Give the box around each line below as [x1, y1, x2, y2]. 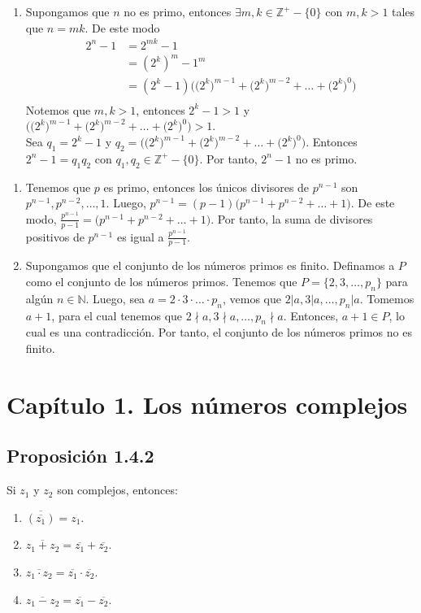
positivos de [25, 228, 85, 245]
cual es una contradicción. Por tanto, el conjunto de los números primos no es [25, 324, 412, 341]
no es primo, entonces [124, 3, 232, 20]
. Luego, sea [85, 289, 145, 306]
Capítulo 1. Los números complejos [7, 387, 408, 420]
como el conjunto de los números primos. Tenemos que [25, 273, 297, 290]
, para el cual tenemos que [51, 306, 183, 324]
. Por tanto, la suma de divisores [210, 210, 373, 227]
